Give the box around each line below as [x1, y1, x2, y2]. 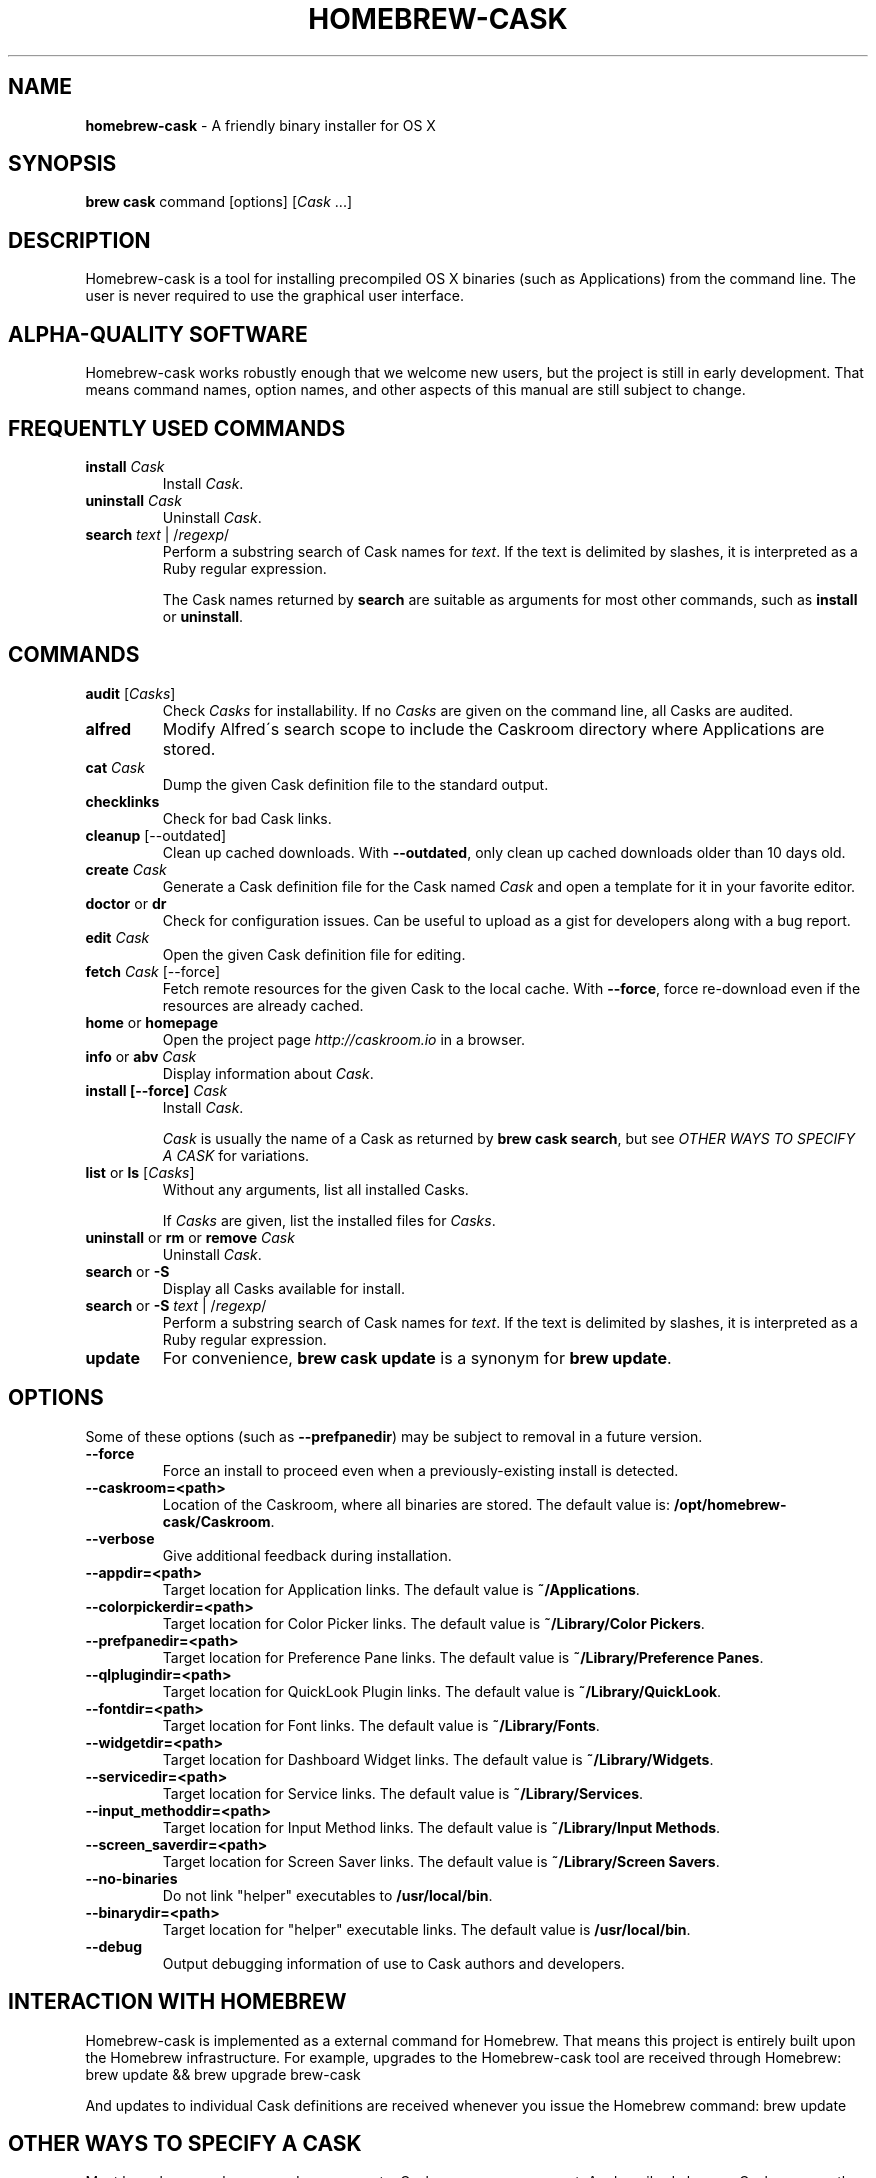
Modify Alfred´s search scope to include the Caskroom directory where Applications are [162, 718, 825, 739]
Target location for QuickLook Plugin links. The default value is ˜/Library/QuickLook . [162, 1682, 722, 1700]
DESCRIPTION [8, 227, 151, 253]
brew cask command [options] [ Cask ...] [85, 193, 353, 211]
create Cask [85, 860, 167, 878]
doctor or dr [85, 894, 167, 912]
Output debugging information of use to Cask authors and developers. [162, 1954, 625, 1972]
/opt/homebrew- [673, 1495, 787, 1513]
